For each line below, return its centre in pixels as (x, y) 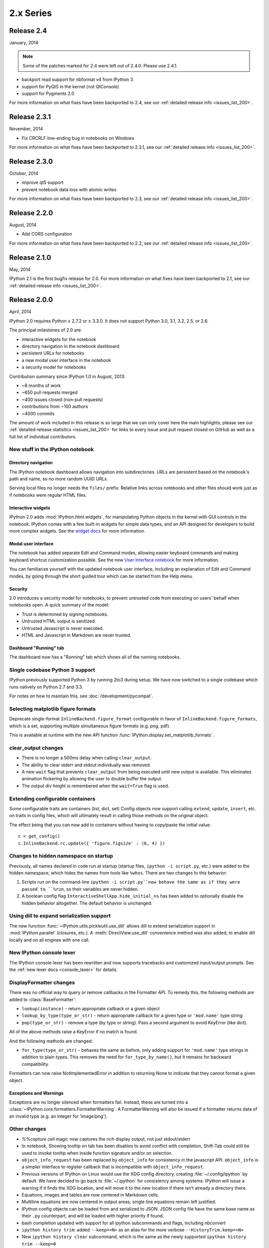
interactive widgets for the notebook (59, 339)
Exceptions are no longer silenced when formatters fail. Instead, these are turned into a (99, 1102)
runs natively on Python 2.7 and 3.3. (46, 687)
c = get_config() (39, 836)
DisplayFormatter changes (42, 982)
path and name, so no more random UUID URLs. (59, 479)
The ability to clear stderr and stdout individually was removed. (86, 765)
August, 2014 (23, 225)
